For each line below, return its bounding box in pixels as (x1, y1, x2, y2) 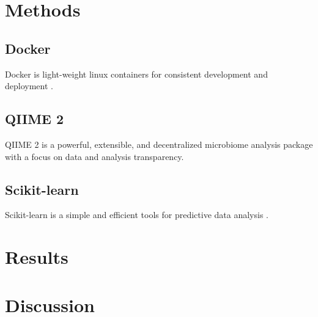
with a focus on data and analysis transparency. (5, 150, 184, 162)
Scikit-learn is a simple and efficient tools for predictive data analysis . (5, 208, 269, 221)
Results (5, 244, 68, 269)
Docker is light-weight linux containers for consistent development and (5, 67, 268, 80)
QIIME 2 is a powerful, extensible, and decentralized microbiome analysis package (5, 137, 313, 150)
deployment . (5, 79, 53, 92)
